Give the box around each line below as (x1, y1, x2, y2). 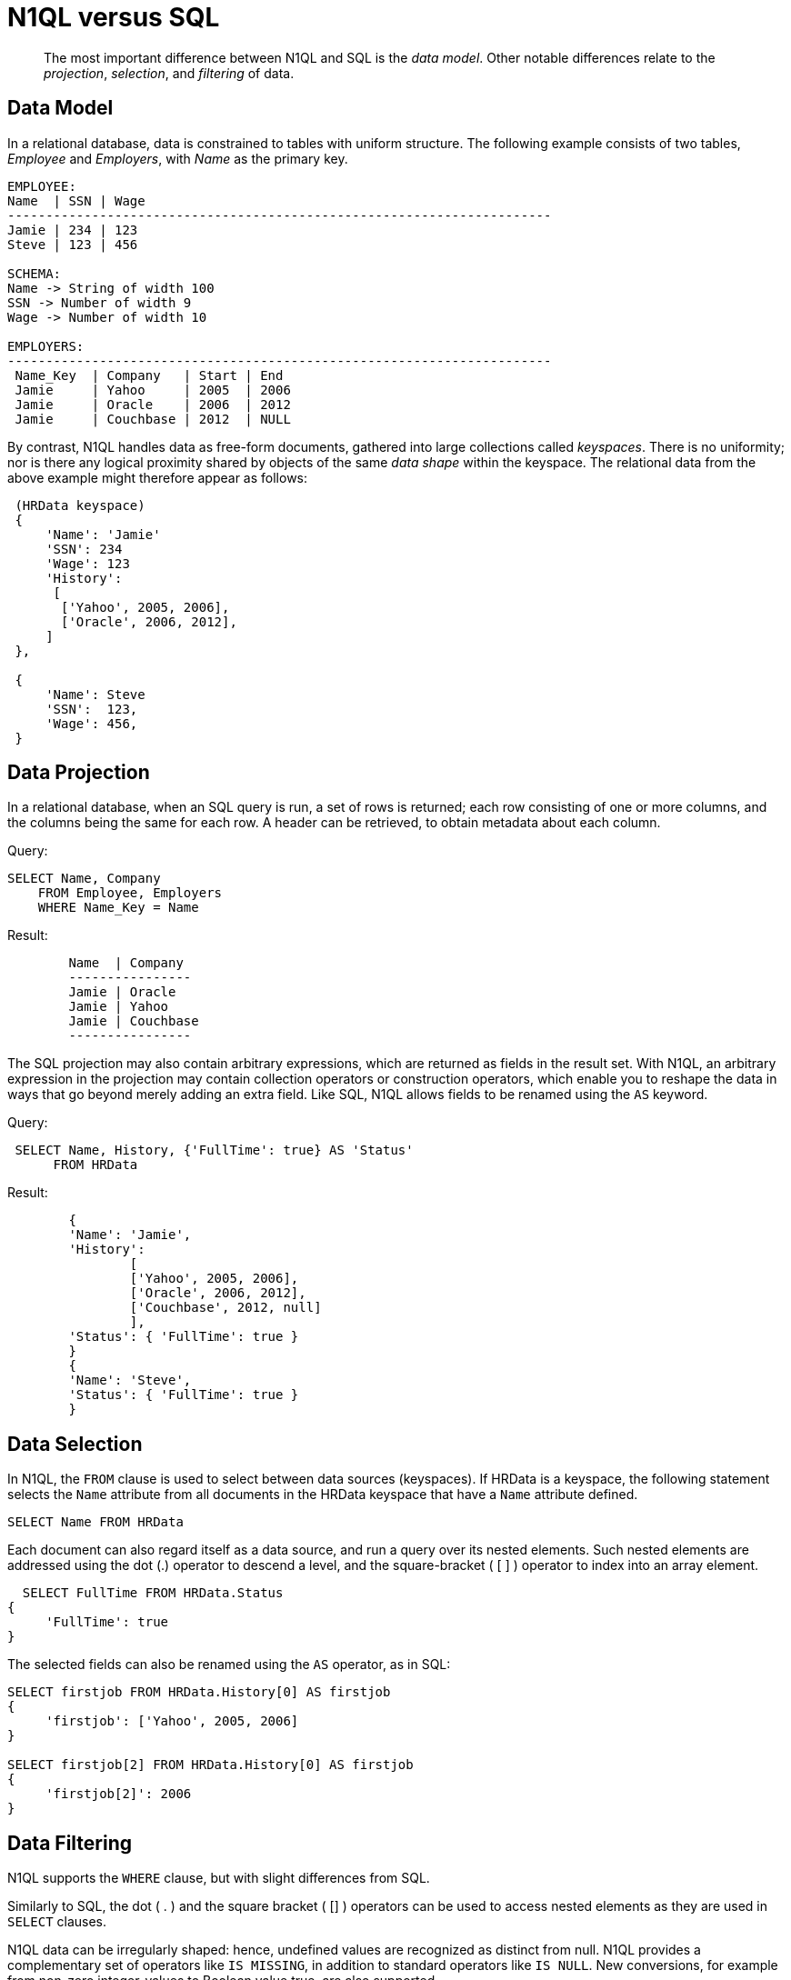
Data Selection (7, 1432, 143, 1455)
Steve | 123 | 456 (7, 236, 138, 252)
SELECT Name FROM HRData (7, 1515, 184, 1530)
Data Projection (7, 761, 150, 785)
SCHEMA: (7, 265, 62, 281)
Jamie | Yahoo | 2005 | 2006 (15, 382, 291, 397)
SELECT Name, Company (7, 871, 161, 886)
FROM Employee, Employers (37, 885, 223, 901)
